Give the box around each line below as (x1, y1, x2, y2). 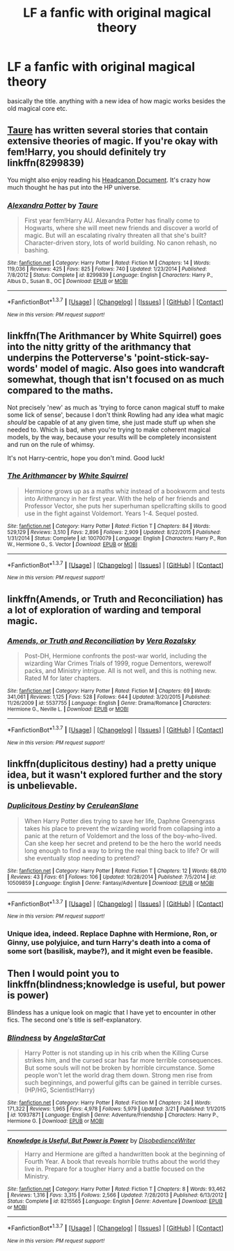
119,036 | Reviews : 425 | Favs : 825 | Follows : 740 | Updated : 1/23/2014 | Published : (7, 266, 208, 273)
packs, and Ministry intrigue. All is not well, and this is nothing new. (24, 667, 217, 675)
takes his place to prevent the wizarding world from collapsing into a (24, 824, 221, 833)
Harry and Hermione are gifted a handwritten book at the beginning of (24, 1150, 226, 1158)
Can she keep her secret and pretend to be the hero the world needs (24, 839, 221, 847)
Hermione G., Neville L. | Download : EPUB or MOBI (7, 706, 129, 713)
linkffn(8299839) (7, 157, 85, 169)
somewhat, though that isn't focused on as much (7, 374, 225, 386)
